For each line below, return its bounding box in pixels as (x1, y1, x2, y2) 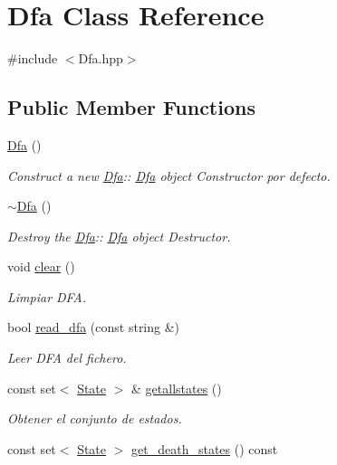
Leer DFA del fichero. (7, 348, 127, 367)
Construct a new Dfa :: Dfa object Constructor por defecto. (7, 166, 331, 185)
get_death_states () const (131, 439, 278, 458)
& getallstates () (131, 378, 222, 397)
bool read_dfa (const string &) (7, 318, 180, 337)
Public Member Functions (7, 93, 255, 121)
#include (7, 49, 58, 68)
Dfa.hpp (78, 49, 123, 68)
